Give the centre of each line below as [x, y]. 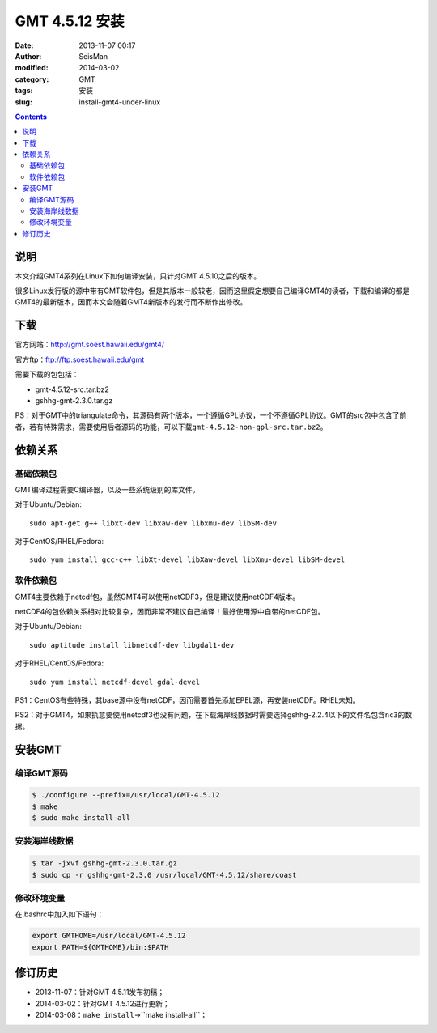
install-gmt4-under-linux [120, 102]
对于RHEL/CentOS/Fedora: [59, 663]
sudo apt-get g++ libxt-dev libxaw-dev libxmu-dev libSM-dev [153, 523]
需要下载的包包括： [47, 374]
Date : [24, 45]
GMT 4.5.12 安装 [70, 21]
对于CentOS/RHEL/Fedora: [59, 542]
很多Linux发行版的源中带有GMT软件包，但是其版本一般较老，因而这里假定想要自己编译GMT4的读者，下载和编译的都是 [212, 291]
